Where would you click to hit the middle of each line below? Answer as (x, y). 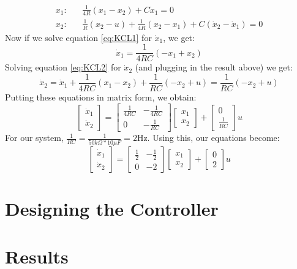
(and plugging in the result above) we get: (214, 67)
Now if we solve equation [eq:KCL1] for (78, 37)
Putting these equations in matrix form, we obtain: (101, 97)
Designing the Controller (112, 208)
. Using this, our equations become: (213, 138)
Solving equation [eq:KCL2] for (63, 67)
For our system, (34, 138)
